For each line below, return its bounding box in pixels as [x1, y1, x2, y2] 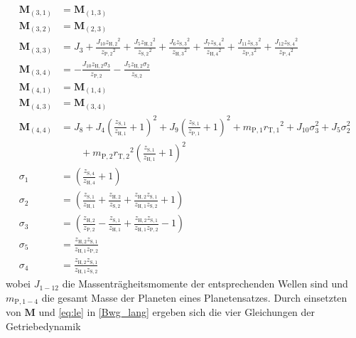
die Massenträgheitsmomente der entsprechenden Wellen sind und [62, 276, 348, 291]
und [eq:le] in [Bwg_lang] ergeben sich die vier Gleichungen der [38, 305, 315, 319]
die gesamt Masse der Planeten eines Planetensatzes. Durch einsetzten [41, 290, 347, 305]
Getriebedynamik [6, 318, 81, 333]
